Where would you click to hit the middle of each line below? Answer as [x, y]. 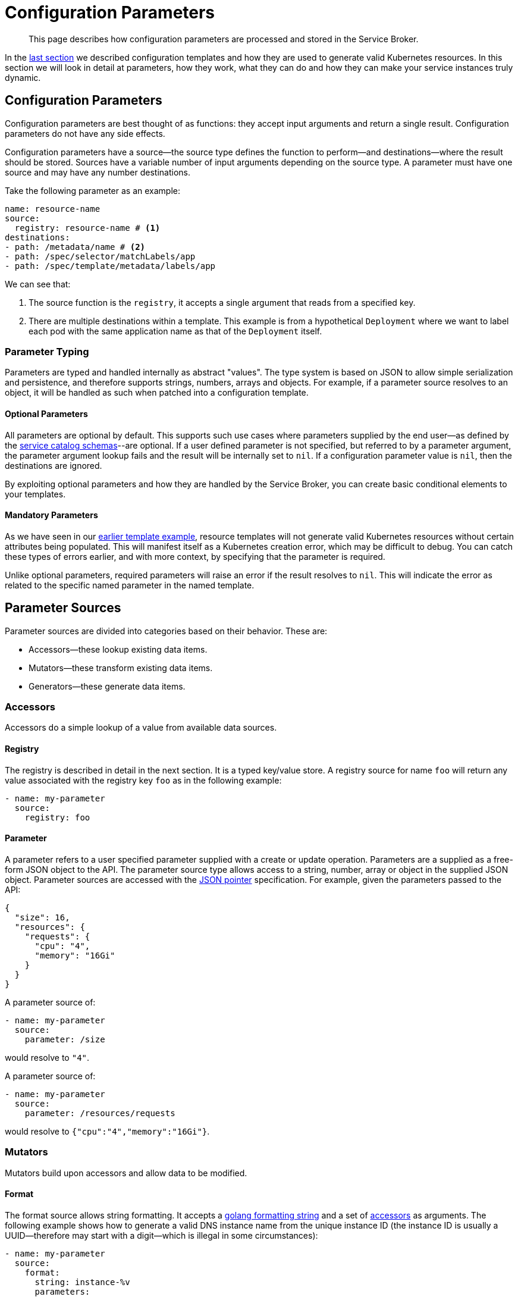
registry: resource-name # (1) [87, 228]
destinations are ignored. [54, 465]
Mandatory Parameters [51, 515]
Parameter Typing [47, 351]
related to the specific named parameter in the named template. [130, 585]
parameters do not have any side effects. [85, 133]
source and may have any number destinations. [98, 172]
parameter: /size [65, 1039]
